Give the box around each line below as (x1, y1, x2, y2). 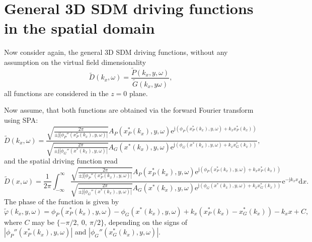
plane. (129, 88, 148, 98)
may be (32, 216, 54, 227)
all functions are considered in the (4, 88, 109, 98)
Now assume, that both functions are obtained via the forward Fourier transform (4, 105, 254, 115)
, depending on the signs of (104, 216, 188, 227)
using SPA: (4, 115, 38, 125)
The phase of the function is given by (4, 196, 119, 206)
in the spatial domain (4, 18, 155, 38)
